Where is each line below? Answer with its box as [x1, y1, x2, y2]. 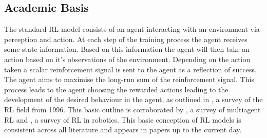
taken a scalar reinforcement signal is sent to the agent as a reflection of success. [4, 64, 257, 74]
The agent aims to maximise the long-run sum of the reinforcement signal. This [4, 74, 254, 85]
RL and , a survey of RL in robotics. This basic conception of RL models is [4, 114, 241, 125]
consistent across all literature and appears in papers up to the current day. [4, 124, 242, 135]
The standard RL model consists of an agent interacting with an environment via [4, 24, 260, 34]
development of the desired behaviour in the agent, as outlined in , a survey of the [4, 94, 263, 105]
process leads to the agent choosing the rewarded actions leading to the [4, 84, 228, 94]
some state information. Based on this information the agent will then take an [4, 44, 250, 54]
